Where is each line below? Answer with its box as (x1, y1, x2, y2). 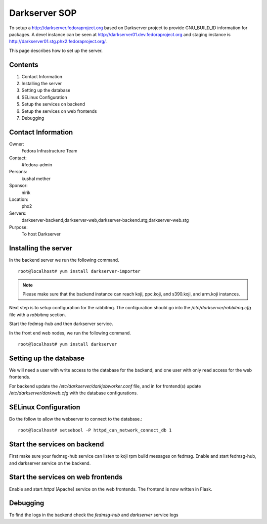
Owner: (9, 141, 24, 147)
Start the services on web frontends (9, 473, 123, 481)
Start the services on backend (9, 440, 104, 449)
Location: (9, 196, 28, 202)
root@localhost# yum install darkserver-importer (18, 269, 141, 274)
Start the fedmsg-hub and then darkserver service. (9, 321, 113, 327)
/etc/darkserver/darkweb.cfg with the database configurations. (9, 390, 138, 396)
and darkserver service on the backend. (9, 460, 91, 466)
